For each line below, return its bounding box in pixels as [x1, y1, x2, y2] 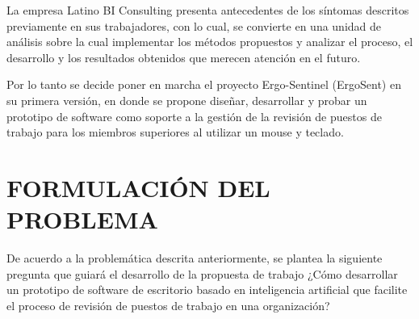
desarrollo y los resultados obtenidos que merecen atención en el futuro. [6, 48, 361, 65]
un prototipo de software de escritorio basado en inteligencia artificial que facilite [6, 281, 408, 298]
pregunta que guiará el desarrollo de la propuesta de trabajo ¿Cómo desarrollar [6, 265, 398, 282]
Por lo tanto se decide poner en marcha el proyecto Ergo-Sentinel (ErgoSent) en [6, 76, 401, 93]
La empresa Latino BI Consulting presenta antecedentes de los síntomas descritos [6, 2, 409, 18]
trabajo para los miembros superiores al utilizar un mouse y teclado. [6, 124, 344, 141]
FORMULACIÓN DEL [6, 170, 270, 204]
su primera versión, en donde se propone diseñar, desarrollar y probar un [6, 91, 367, 108]
